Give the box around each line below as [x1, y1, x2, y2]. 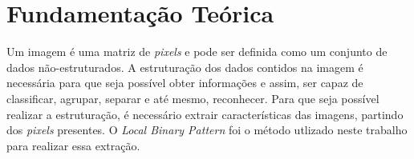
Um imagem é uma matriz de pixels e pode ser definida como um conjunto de [6, 43, 388, 60]
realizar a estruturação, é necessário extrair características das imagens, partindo [6, 105, 404, 122]
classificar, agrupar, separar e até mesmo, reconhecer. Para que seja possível [6, 89, 379, 106]
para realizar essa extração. [6, 137, 140, 153]
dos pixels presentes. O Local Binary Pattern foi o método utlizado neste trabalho [6, 121, 408, 138]
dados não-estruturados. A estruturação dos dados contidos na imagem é [6, 58, 363, 75]
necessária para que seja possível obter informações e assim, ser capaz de [6, 74, 363, 91]
